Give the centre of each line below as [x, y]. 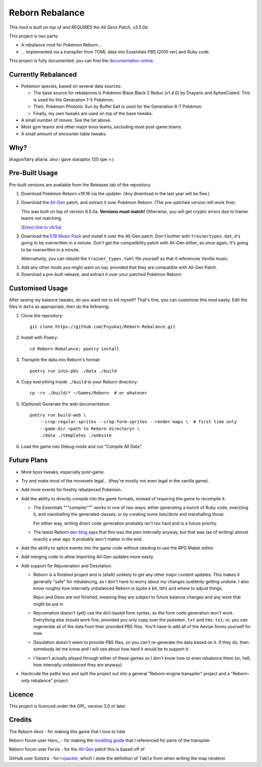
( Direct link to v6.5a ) [41, 227]
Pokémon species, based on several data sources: [71, 86]
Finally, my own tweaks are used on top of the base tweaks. [93, 113]
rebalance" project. [50, 681]
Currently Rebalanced [43, 75]
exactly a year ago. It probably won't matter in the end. [88, 539]
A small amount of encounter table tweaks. [64, 134]
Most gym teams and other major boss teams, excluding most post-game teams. [102, 127]
